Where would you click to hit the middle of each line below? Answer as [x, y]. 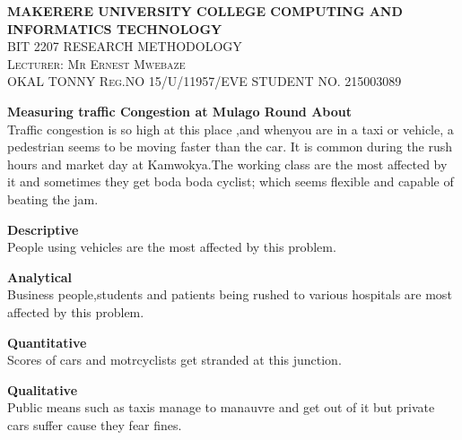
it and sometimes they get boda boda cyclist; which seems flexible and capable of [231, 181]
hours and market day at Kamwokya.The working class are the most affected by [227, 164]
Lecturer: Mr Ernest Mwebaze [96, 63]
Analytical [40, 276]
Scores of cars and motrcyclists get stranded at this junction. [174, 360]
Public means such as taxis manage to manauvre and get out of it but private [221, 407]
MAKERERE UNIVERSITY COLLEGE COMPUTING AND [205, 11]
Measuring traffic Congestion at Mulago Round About [179, 111]
